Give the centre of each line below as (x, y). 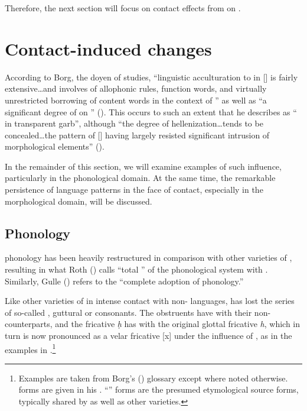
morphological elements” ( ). (55, 146)
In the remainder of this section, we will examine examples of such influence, (143, 166)
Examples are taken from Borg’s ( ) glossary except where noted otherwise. (153, 378)
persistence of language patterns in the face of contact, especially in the (134, 190)
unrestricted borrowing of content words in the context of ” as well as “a (136, 100)
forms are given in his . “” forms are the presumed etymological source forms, (159, 389)
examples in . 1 (30, 348)
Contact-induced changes (108, 48)
